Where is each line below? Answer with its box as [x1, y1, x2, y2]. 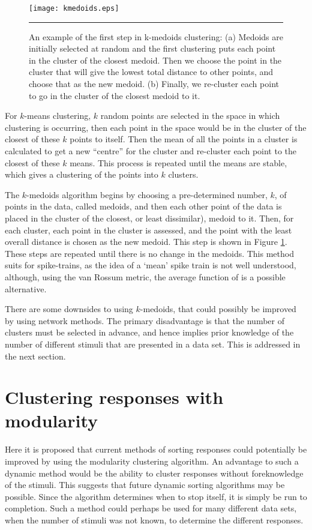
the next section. [5, 349, 66, 362]
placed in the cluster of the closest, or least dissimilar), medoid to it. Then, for [5, 211, 294, 224]
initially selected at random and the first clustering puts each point [29, 42, 276, 55]
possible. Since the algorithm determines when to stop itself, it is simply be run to [5, 490, 307, 502]
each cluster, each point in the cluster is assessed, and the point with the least [5, 223, 292, 236]
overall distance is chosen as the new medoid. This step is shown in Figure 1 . [5, 235, 287, 248]
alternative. [5, 282, 47, 295]
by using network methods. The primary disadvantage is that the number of [5, 314, 284, 327]
